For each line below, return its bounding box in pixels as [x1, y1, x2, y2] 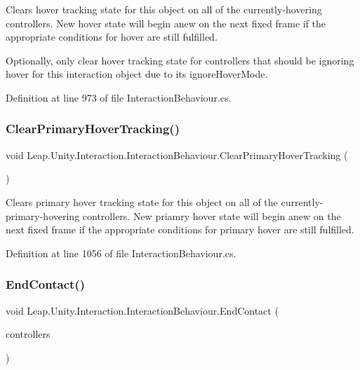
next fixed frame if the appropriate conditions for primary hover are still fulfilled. [6, 222, 354, 237]
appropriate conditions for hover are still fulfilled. [6, 29, 218, 44]
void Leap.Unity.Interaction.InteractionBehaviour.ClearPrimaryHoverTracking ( [6, 147, 348, 162]
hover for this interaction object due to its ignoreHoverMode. [6, 67, 268, 81]
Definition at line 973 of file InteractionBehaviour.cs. [6, 90, 232, 104]
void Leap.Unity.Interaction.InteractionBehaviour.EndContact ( [6, 303, 279, 317]
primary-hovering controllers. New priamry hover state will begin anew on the [6, 208, 341, 223]
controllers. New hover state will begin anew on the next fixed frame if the [6, 15, 326, 30]
